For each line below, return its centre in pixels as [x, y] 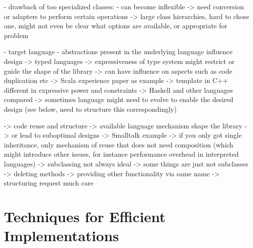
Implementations [62, 236]
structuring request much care [49, 183]
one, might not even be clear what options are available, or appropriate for [116, 26]
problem [16, 35]
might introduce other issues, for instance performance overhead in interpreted [121, 154]
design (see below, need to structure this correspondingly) [90, 109]
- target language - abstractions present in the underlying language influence [118, 52]
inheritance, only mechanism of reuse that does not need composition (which [119, 144]
